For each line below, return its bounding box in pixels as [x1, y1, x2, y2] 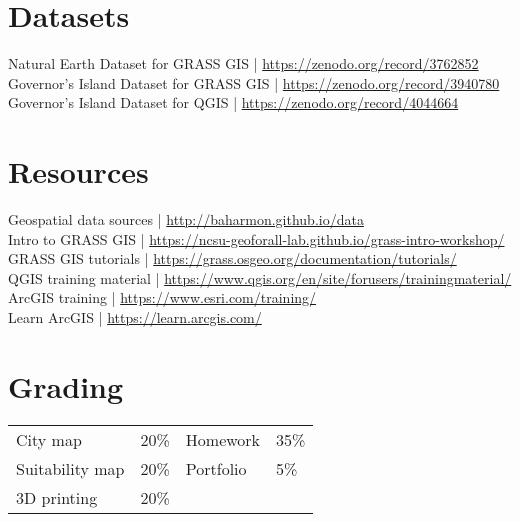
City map [16, 427, 82, 451]
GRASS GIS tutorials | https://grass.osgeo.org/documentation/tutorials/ [8, 248, 457, 269]
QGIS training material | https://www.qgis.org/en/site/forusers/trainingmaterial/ [8, 267, 512, 288]
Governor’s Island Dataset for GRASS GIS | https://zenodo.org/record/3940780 [8, 72, 500, 93]
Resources [8, 151, 149, 192]
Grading [8, 365, 124, 406]
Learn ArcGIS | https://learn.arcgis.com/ [8, 307, 262, 327]
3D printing [16, 485, 98, 509]
